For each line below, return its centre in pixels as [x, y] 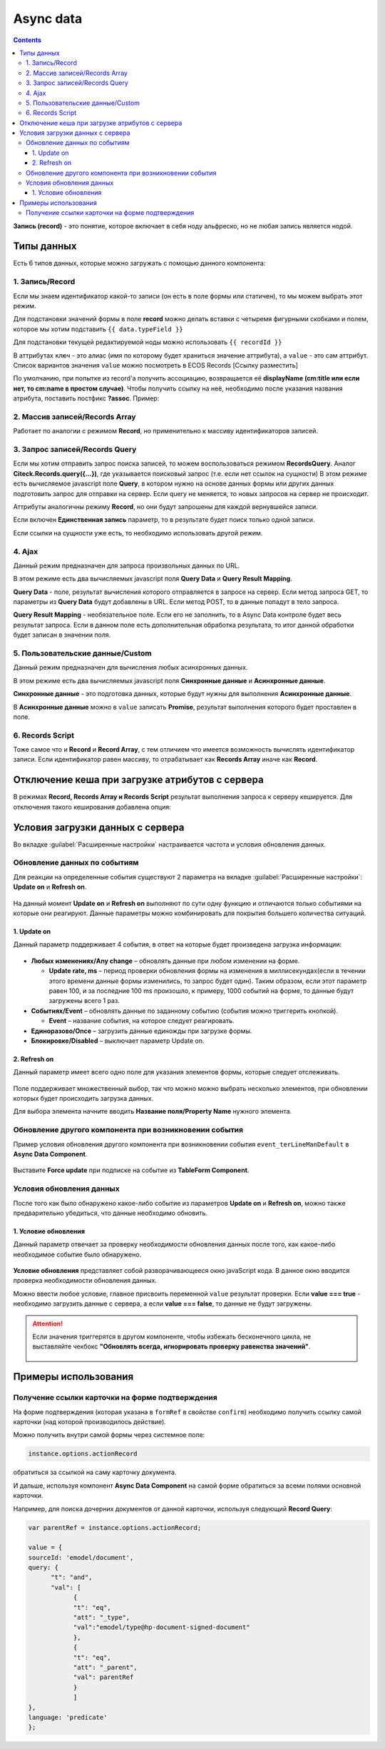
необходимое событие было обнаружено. [77, 1254]
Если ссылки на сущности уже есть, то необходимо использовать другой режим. [138, 533]
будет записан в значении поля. [62, 635]
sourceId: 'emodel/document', [81, 1557]
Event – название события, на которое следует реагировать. [142, 1021]
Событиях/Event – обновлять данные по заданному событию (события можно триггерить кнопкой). [185, 1011]
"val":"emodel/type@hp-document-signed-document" [161, 1627]
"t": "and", [72, 1577]
